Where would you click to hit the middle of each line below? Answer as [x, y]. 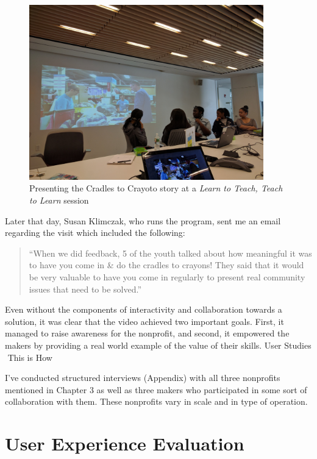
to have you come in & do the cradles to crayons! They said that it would [166, 265]
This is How [30, 357]
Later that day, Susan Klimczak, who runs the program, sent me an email [143, 220]
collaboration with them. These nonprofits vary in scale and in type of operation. [156, 401]
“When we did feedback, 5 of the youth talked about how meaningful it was [170, 253]
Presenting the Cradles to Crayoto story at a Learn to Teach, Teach [156, 188]
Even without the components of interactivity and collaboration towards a [144, 309]
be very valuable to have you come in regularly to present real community [167, 277]
